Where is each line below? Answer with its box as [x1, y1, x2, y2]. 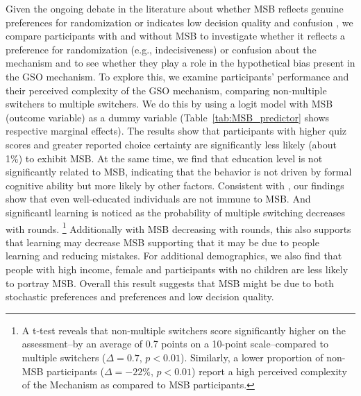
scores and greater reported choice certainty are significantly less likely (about [6, 137, 337, 151]
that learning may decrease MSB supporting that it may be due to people [6, 234, 319, 249]
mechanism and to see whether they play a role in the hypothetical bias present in [6, 55, 355, 70]
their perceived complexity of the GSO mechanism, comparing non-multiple [6, 83, 327, 97]
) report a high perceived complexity [192, 363, 347, 378]
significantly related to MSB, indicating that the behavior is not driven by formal [6, 164, 352, 179]
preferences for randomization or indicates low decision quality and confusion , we [6, 15, 353, 29]
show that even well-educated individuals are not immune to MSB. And [6, 191, 311, 206]
